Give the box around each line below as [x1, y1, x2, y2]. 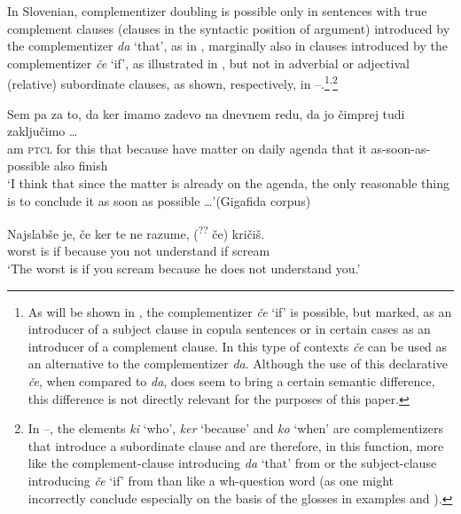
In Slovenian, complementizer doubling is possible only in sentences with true [7, 2, 427, 20]
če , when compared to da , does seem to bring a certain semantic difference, [27, 372, 435, 390]
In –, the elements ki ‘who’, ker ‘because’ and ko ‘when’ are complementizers [27, 419, 443, 438]
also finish [53, 156, 108, 175]
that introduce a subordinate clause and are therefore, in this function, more [27, 436, 444, 455]
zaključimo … [7, 122, 78, 140]
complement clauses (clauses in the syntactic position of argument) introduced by [7, 19, 450, 37]
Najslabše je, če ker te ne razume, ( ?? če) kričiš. [7, 222, 265, 242]
